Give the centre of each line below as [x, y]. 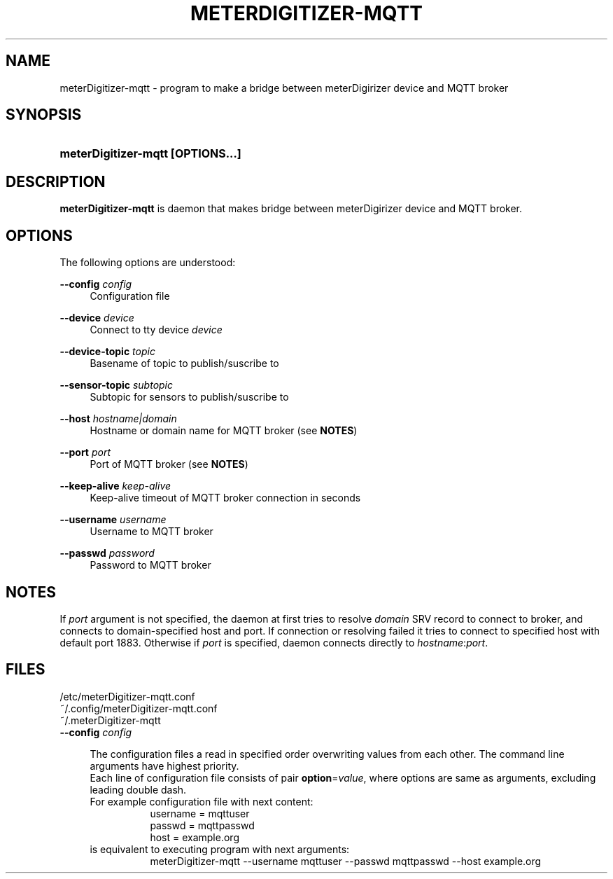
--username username [113, 520]
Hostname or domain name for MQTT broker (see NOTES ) [224, 431]
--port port [85, 452]
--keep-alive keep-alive [115, 486]
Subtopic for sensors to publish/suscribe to [189, 397]
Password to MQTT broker [150, 565]
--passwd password [107, 553]
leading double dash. [138, 789]
